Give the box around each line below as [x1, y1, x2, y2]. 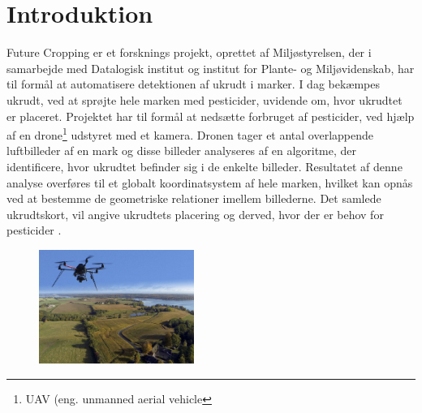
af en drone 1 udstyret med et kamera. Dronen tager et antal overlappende [6, 124, 374, 143]
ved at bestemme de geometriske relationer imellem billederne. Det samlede [6, 190, 381, 207]
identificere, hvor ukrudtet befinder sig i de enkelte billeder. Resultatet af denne [6, 157, 403, 174]
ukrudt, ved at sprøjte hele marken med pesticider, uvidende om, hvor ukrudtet [6, 91, 403, 108]
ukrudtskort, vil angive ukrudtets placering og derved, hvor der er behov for [6, 205, 384, 222]
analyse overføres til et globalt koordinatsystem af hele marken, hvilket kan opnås [6, 174, 413, 191]
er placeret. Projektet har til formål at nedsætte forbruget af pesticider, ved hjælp [6, 107, 415, 124]
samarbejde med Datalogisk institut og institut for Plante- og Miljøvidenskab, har [6, 59, 415, 76]
